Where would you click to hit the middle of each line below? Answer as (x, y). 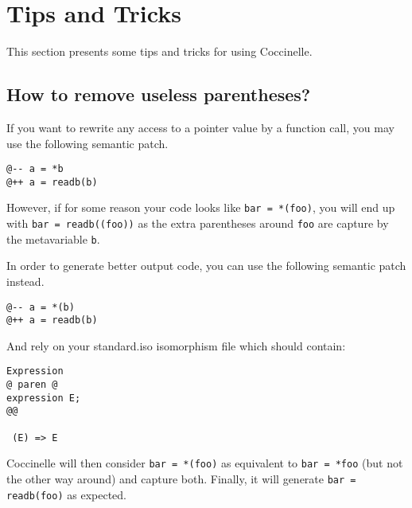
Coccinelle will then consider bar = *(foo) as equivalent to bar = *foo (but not (205, 463)
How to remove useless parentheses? (159, 94)
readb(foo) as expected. (66, 494)
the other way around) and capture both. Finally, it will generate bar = (181, 479)
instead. (25, 281)
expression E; (44, 398)
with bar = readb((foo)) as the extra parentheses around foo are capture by (198, 223)
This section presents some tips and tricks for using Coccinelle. (159, 51)
